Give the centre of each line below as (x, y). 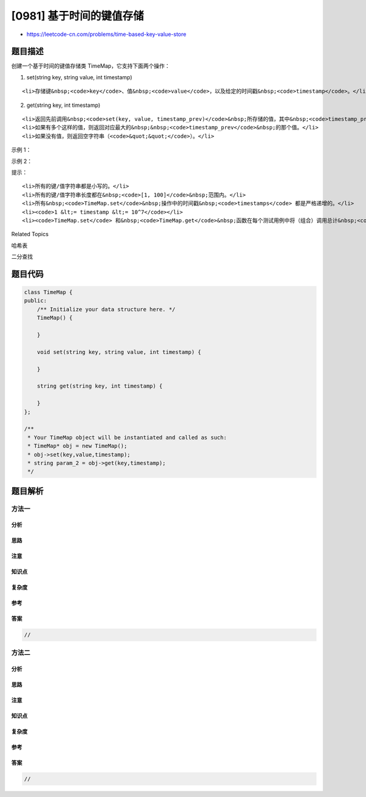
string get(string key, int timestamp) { (100, 386)
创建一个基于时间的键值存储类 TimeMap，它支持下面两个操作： (91, 66)
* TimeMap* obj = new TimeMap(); (77, 446)
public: (35, 301)
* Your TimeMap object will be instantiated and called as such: (127, 437)
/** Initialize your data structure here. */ (106, 309)
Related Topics (30, 234)
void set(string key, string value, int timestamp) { (119, 352)
